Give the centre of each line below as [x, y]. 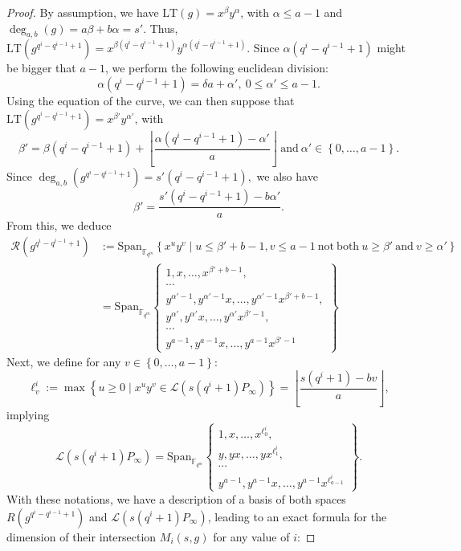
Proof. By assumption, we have [83, 12]
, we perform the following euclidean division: [216, 68]
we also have [287, 176]
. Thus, [161, 28]
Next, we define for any [64, 362]
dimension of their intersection [82, 536]
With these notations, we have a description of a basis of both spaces [176, 498]
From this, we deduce [59, 225]
